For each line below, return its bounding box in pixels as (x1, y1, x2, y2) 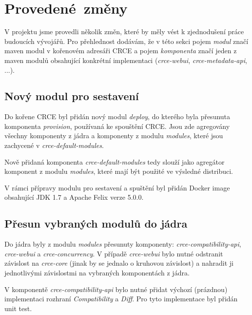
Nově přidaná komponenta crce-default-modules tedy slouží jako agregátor (4, 156, 225, 167)
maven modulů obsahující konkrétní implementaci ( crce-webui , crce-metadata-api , (4, 55, 247, 65)
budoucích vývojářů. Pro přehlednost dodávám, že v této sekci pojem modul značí (4, 36, 249, 46)
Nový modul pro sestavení (4, 88, 139, 104)
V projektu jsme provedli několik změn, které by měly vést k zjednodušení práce (4, 26, 244, 37)
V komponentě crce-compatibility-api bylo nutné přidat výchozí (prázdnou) (4, 284, 228, 294)
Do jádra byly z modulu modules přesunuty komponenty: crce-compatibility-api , (4, 239, 241, 249)
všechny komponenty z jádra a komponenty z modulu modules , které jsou (4, 130, 223, 141)
